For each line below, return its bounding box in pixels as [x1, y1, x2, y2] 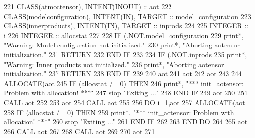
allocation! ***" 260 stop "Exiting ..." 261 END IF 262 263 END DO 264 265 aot [4, 116, 248, 127]
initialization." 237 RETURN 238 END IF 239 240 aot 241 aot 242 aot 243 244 [4, 69, 242, 79]
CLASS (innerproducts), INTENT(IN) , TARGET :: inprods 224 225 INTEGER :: [4, 21, 248, 31]
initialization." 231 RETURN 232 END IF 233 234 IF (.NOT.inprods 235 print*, [4, 49, 247, 59]
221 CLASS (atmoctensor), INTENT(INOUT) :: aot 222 [4, 1, 172, 11]
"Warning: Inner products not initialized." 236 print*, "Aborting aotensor [4, 59, 224, 69]
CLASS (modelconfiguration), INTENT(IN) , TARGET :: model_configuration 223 [4, 11, 251, 21]
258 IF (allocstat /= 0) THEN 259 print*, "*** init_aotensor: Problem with [4, 107, 234, 117]
